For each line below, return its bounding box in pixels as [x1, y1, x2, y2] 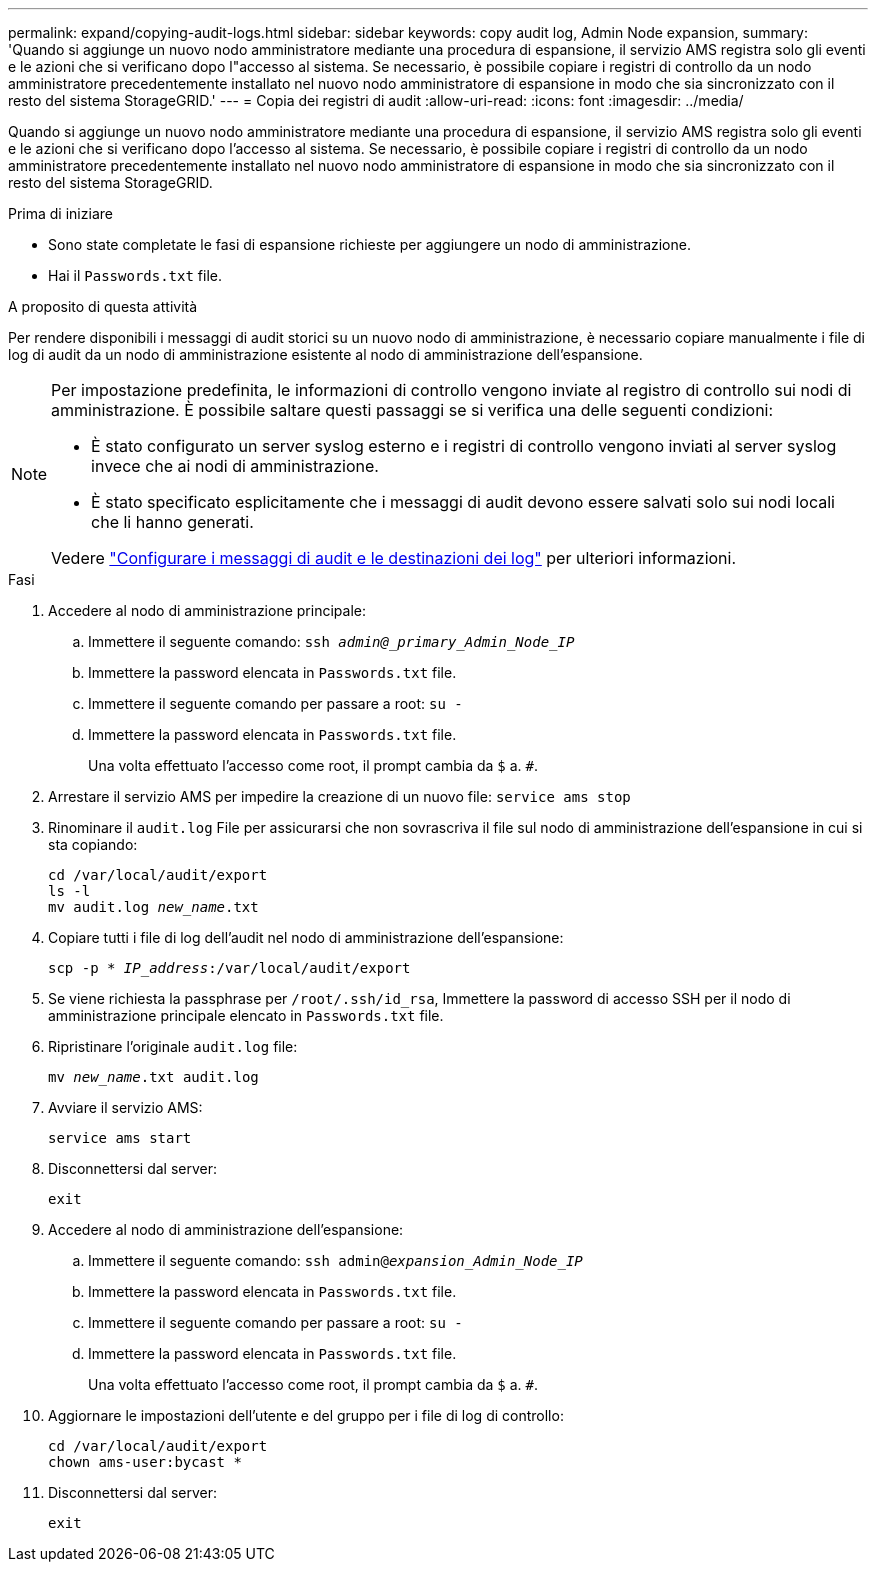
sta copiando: [48, 836, 138, 853]
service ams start [48, 1130, 192, 1146]
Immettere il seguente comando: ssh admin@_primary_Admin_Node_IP [88, 633, 575, 650]
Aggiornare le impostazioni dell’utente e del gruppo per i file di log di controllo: [48, 1407, 564, 1424]
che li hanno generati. [91, 512, 254, 532]
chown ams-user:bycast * [48, 1454, 242, 1470]
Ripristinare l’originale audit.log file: [48, 1038, 298, 1055]
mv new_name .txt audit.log [48, 1069, 259, 1085]
